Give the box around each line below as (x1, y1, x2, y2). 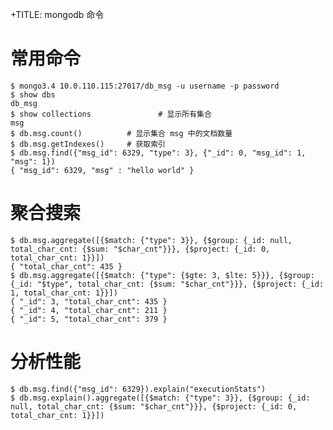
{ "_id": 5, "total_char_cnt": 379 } (10, 314, 168, 324)
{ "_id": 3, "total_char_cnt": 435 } (10, 296, 168, 307)
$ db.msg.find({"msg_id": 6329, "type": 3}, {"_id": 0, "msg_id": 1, (10, 148, 307, 158)
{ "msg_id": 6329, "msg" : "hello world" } (10, 165, 195, 175)
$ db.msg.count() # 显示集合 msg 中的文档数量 (10, 128, 233, 138)
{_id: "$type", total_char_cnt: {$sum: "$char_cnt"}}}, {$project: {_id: (10, 279, 325, 289)
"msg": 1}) (10, 156, 56, 167)
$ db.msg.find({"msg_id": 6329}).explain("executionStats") (10, 384, 267, 394)
